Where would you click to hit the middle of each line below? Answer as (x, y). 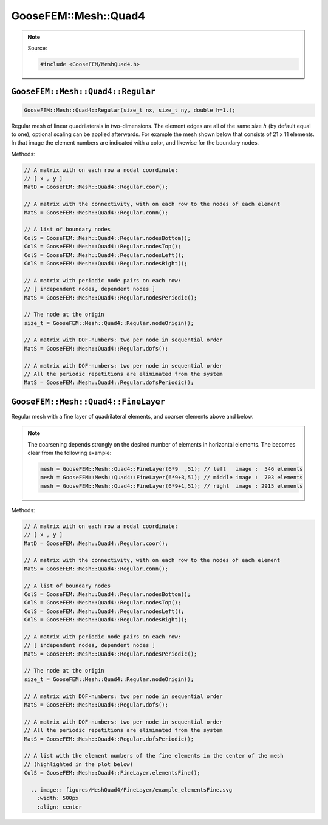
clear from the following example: (70, 453)
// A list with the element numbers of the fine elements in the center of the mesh (154, 756)
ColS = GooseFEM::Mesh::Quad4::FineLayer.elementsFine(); (112, 773)
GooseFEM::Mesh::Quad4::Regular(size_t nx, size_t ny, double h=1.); (130, 110)
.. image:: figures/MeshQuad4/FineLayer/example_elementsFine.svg (132, 789)
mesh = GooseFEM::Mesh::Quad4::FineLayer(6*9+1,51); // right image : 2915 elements (172, 486)
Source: (37, 48)
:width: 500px (58, 798)
